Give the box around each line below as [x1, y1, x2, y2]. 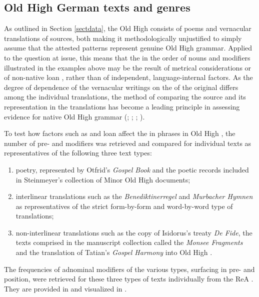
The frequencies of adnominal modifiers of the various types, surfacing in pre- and [4, 263, 255, 274]
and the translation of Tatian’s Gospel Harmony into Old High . [15, 247, 212, 257]
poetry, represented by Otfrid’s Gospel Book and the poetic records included [15, 164, 249, 174]
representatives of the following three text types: [4, 147, 152, 158]
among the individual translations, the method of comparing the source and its [4, 91, 246, 102]
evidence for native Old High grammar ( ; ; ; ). [4, 111, 145, 121]
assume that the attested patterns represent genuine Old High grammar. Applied [4, 42, 252, 53]
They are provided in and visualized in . [4, 283, 127, 293]
